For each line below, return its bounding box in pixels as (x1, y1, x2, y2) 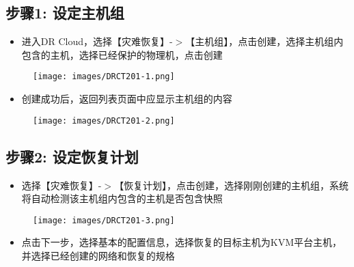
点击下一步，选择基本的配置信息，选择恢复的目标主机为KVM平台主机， (21, 235, 342, 249)
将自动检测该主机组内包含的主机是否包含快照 (21, 191, 223, 206)
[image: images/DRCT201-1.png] (33, 72, 175, 82)
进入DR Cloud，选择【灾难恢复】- (21, 34, 173, 48)
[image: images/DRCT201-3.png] (33, 215, 175, 225)
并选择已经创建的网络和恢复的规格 (21, 248, 175, 262)
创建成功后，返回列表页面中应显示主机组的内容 (21, 92, 232, 106)
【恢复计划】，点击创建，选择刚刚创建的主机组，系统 (114, 178, 349, 192)
